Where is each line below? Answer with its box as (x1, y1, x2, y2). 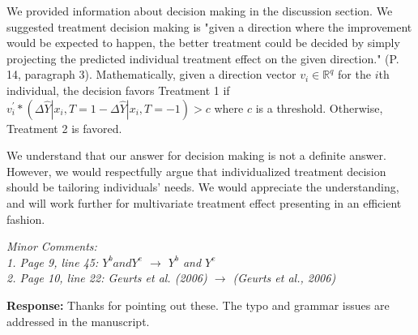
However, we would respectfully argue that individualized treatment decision (6, 162, 386, 179)
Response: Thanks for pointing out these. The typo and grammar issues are (6, 296, 390, 313)
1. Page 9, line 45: (6, 253, 99, 270)
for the (338, 66, 371, 83)
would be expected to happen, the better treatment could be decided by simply (6, 34, 400, 51)
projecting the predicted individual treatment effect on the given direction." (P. (6, 49, 399, 67)
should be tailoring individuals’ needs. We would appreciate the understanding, (6, 178, 399, 195)
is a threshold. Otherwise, (255, 99, 383, 116)
